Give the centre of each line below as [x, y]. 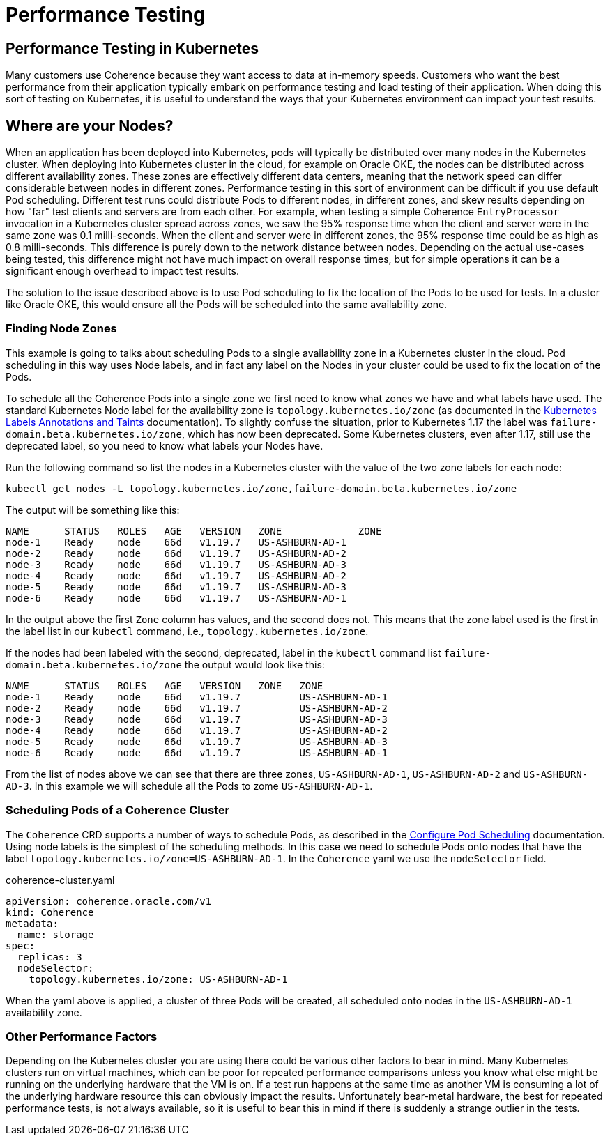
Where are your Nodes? [90, 125]
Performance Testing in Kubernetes [132, 48]
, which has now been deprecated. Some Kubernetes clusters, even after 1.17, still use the [386, 434]
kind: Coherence [50, 912]
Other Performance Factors [82, 1036]
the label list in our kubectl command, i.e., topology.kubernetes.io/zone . [187, 631]
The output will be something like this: [93, 510]
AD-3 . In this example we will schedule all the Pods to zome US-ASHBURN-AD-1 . [189, 786]
